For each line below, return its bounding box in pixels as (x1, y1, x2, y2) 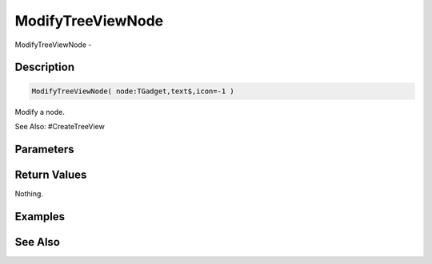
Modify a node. (14, 107, 66, 116)
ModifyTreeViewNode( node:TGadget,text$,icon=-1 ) (31, 86, 235, 96)
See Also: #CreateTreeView (14, 121, 106, 131)
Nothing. (14, 188, 44, 199)
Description (14, 61, 75, 74)
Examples (14, 210, 66, 223)
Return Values (14, 167, 87, 181)
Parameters (14, 142, 74, 156)
